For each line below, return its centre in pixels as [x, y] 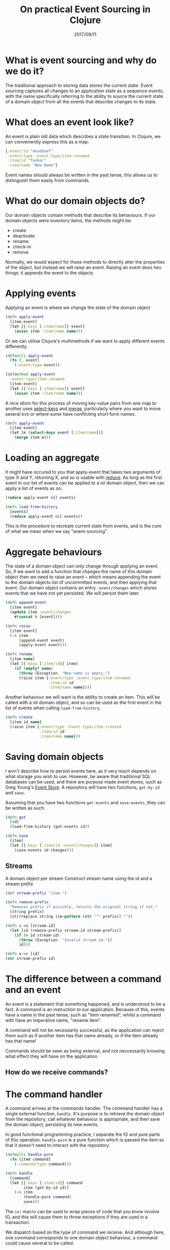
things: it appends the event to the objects [49, 273]
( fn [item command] [30, 1159]
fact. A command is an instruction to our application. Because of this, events [85, 1009]
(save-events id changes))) [44, 850]
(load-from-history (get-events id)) [50, 827]
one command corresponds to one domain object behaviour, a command [81, 1238]
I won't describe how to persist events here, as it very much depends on [81, 771]
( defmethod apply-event [30, 374]
